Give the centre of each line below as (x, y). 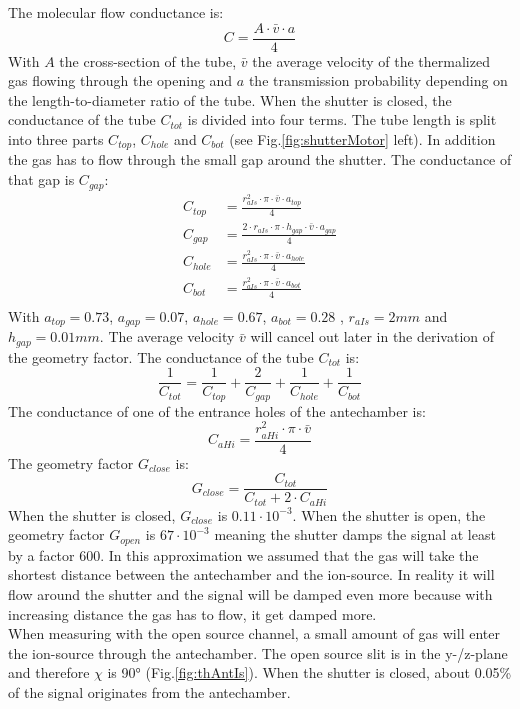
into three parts (56, 139)
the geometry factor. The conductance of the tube (161, 356)
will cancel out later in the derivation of (372, 336)
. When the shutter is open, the (389, 514)
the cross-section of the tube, (148, 60)
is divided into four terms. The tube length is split (342, 119)
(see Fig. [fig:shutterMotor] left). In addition (362, 139)
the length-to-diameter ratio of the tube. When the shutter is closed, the (230, 99)
